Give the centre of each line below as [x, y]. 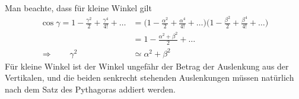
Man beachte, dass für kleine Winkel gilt [78, 8]
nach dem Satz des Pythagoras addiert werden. [90, 89]
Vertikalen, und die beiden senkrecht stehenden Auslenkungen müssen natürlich [149, 77]
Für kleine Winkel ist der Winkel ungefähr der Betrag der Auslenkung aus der [147, 66]
